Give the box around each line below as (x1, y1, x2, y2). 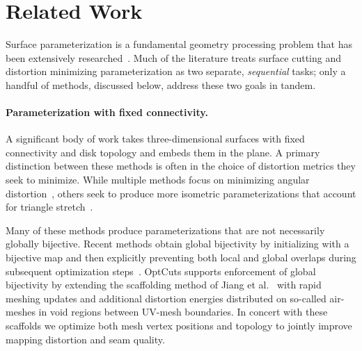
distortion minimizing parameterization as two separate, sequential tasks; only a (6, 64, 346, 79)
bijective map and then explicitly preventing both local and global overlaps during (6, 250, 356, 265)
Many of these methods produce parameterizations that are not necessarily (6, 222, 325, 237)
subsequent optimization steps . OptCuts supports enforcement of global (6, 263, 316, 278)
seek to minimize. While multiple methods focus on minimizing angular (6, 172, 310, 187)
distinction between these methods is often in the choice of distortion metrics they (6, 158, 356, 173)
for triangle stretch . (6, 199, 93, 214)
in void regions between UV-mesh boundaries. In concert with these (38, 304, 328, 319)
